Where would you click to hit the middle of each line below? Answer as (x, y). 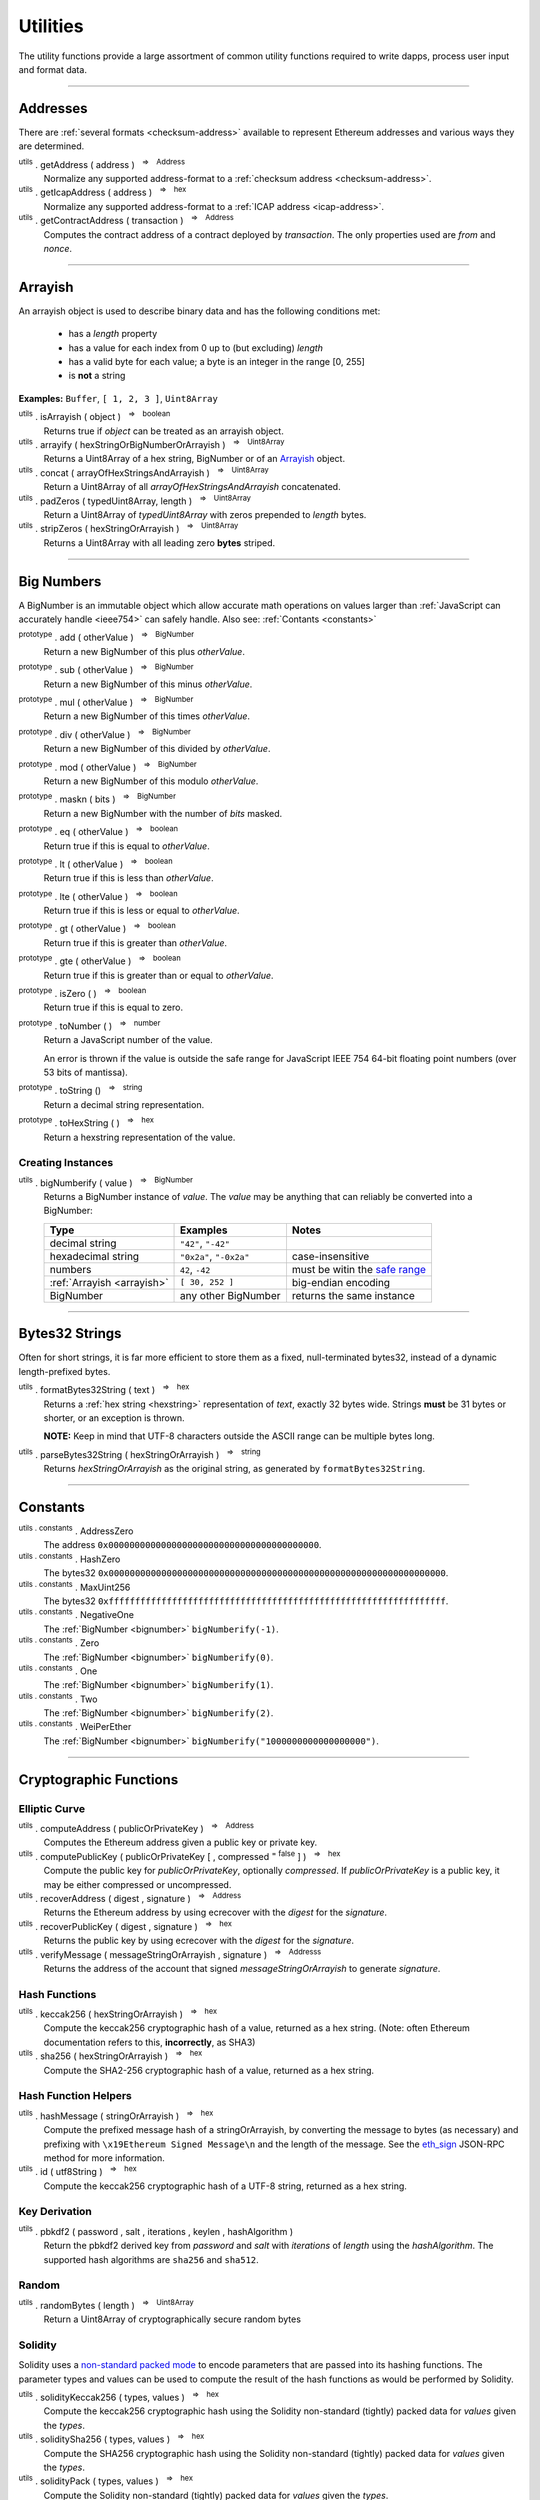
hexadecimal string (94, 1256)
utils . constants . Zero (59, 1642)
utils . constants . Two (58, 1698)
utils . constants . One (58, 1670)
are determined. (51, 146)
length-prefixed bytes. (64, 1371)
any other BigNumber (230, 1295)
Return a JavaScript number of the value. (128, 1040)
